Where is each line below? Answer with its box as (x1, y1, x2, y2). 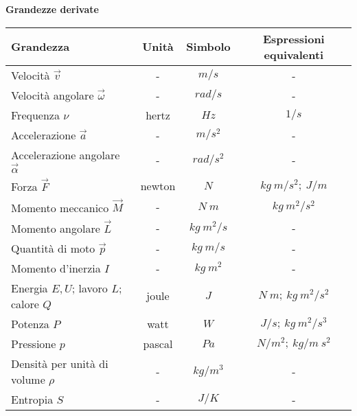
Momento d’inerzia (11, 259, 101, 276)
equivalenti (264, 46, 324, 62)
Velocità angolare (11, 86, 94, 103)
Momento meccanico (11, 199, 109, 216)
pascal (143, 335, 173, 351)
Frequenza (11, 106, 60, 123)
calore (11, 295, 39, 312)
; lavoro (71, 279, 108, 296)
